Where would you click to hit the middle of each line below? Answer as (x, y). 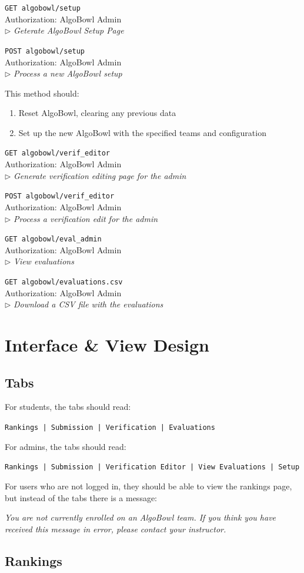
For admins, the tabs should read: (66, 446)
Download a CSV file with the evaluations (88, 304)
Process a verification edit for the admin (86, 218)
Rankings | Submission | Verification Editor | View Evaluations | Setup (152, 467)
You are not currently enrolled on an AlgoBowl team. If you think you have (141, 517)
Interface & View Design (107, 345)
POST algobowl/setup (45, 51)
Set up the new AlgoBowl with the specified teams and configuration (142, 132)
